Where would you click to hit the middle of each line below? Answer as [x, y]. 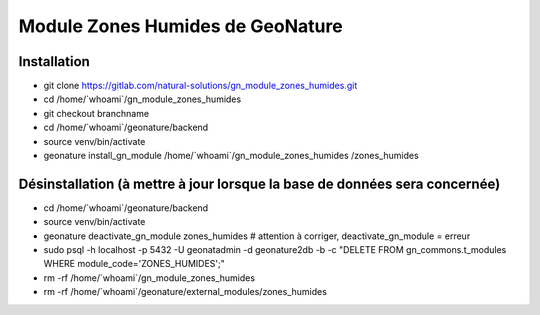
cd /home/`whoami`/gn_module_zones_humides [142, 99]
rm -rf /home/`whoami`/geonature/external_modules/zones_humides [185, 292]
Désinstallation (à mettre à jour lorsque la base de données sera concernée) [259, 183]
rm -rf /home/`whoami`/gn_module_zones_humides [149, 277]
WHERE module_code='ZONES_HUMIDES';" [134, 264]
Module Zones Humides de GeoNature [181, 26]
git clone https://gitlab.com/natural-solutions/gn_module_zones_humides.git [200, 86]
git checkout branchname [96, 113]
